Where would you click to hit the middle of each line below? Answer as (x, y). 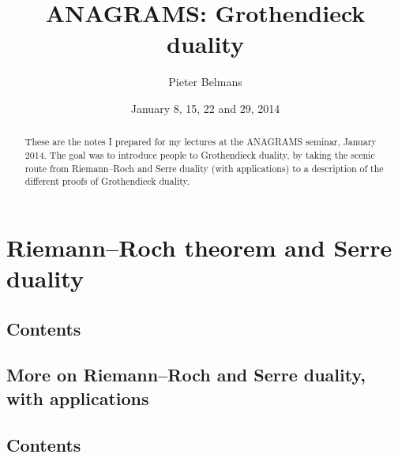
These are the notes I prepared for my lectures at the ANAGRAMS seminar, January (201, 142)
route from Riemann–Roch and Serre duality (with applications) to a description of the (204, 168)
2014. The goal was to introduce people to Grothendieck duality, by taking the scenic (200, 154)
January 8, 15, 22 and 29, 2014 (205, 108)
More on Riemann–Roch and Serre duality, (186, 375)
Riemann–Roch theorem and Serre (199, 247)
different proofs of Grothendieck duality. (107, 181)
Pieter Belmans (205, 82)
